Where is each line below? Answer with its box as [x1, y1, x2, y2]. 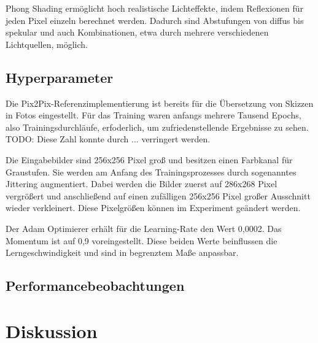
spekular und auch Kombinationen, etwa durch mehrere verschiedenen [6, 26, 269, 39]
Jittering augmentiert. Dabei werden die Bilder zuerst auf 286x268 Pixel [6, 177, 277, 190]
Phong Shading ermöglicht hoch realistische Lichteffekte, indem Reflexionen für [6, 2, 304, 14]
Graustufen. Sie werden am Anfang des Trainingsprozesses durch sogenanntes [6, 165, 297, 178]
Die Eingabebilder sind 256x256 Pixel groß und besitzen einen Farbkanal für [6, 153, 293, 166]
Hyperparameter [6, 67, 114, 87]
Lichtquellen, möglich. [6, 37, 88, 50]
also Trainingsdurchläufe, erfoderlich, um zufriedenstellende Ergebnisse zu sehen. [6, 120, 309, 133]
